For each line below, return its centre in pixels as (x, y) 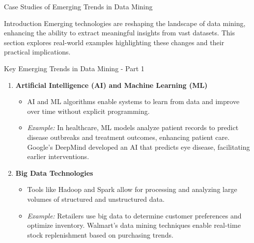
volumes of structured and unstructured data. (96, 199)
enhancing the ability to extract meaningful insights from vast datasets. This (119, 33)
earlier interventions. (58, 156)
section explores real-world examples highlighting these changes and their (114, 42)
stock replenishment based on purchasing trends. (100, 234)
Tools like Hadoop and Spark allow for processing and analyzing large (132, 189)
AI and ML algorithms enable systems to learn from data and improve (133, 101)
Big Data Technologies (54, 173)
